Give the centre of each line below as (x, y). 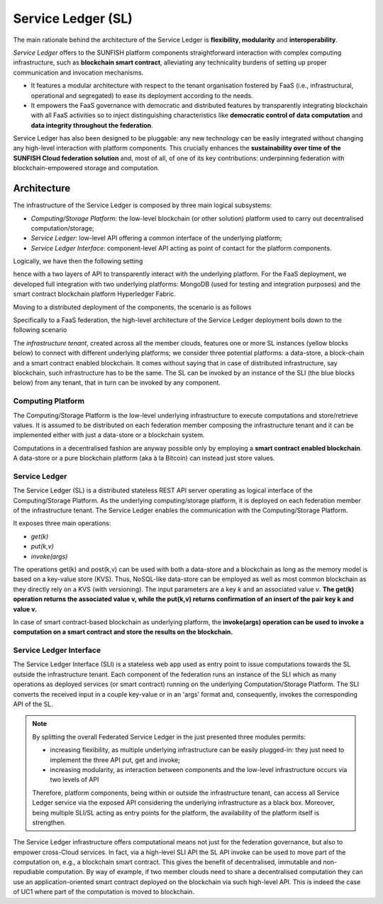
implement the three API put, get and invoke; (115, 760)
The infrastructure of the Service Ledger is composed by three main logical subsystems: (143, 205)
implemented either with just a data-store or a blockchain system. (109, 435)
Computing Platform (49, 401)
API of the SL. (33, 704)
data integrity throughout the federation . (92, 125)
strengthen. (49, 822)
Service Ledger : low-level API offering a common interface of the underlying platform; (156, 238)
